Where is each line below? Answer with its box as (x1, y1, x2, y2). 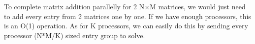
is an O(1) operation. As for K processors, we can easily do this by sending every (4, 21, 248, 31)
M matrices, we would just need (150, 1, 246, 11)
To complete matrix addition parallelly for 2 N (4, 1, 145, 11)
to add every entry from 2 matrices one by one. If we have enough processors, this (4, 11, 251, 21)
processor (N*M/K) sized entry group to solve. (4, 30, 145, 40)
